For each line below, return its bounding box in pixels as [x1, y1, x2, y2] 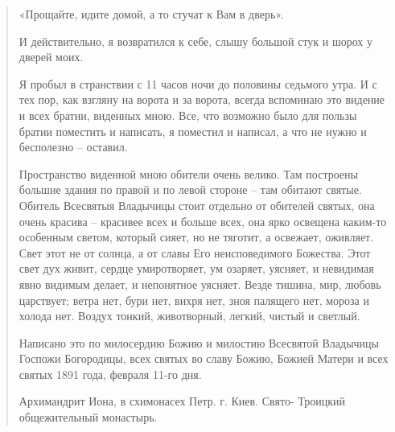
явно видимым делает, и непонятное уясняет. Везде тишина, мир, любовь [19, 275, 381, 292]
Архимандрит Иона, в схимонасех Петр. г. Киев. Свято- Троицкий [19, 393, 345, 409]
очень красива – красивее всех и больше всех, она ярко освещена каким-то [19, 212, 387, 229]
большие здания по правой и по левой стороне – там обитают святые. [19, 181, 362, 198]
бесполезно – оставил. [19, 138, 128, 155]
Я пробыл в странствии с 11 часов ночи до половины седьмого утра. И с [19, 75, 377, 92]
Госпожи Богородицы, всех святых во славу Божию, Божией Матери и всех [19, 350, 389, 367]
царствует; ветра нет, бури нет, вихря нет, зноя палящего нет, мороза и [19, 291, 369, 308]
